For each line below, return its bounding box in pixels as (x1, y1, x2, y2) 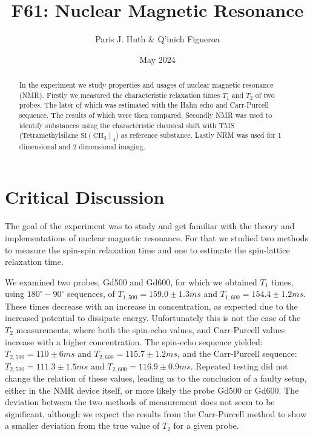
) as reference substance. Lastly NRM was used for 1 (116, 130, 282, 140)
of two (255, 89, 275, 100)
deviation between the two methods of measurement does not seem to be (5, 395, 275, 408)
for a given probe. (173, 419, 239, 432)
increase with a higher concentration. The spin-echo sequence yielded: (5, 335, 263, 348)
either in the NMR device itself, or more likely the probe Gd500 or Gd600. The (5, 383, 299, 396)
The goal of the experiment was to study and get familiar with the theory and (5, 220, 295, 232)
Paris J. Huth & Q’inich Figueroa (95, 33, 220, 45)
